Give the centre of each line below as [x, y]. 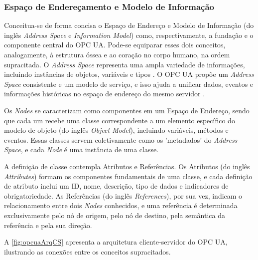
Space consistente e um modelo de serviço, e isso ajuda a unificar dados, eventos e [129, 84]
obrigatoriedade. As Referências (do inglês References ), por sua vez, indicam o [123, 195]
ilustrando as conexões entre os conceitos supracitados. [87, 251]
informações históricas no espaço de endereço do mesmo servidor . [105, 94]
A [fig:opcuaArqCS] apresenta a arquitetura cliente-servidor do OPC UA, [116, 242]
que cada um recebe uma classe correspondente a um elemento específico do [120, 120]
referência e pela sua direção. [48, 225]
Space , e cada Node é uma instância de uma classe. [81, 149]
